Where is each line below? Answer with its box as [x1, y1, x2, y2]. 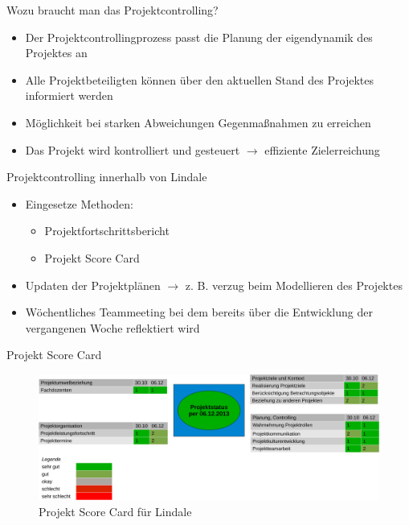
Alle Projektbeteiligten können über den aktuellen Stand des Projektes [25, 71, 374, 88]
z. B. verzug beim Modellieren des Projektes [185, 276, 403, 293]
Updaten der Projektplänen [25, 276, 161, 293]
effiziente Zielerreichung [264, 141, 380, 158]
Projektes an [25, 44, 88, 61]
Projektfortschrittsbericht [44, 222, 170, 239]
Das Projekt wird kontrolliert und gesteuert [25, 141, 240, 158]
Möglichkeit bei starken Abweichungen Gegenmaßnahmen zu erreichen [25, 114, 371, 130]
